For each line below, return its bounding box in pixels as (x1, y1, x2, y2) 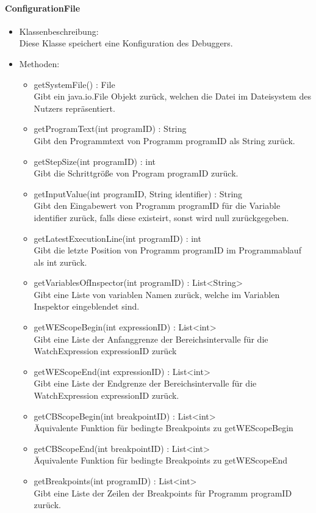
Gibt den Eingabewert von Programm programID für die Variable (34, 199, 281, 212)
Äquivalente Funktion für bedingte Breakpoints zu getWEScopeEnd (34, 454, 288, 467)
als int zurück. (34, 255, 87, 268)
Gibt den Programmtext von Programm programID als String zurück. (34, 134, 295, 147)
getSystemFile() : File (34, 78, 115, 90)
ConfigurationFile (5, 1, 81, 14)
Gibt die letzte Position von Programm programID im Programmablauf (34, 244, 301, 256)
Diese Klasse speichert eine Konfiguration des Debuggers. (19, 37, 233, 49)
